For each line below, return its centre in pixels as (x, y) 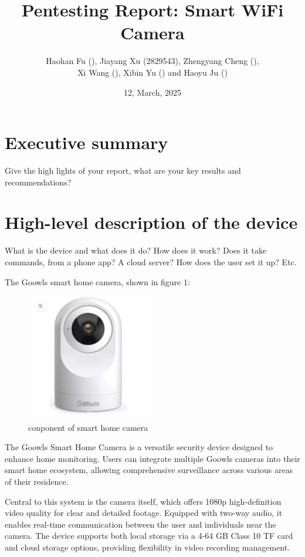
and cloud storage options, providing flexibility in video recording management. (148, 547)
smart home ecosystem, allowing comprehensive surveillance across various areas (149, 470)
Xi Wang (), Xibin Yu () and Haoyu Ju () (152, 72)
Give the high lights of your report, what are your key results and (123, 171)
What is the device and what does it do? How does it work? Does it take (136, 250)
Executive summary (87, 142)
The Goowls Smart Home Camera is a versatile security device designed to (139, 447)
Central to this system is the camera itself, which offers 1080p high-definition (143, 501)
